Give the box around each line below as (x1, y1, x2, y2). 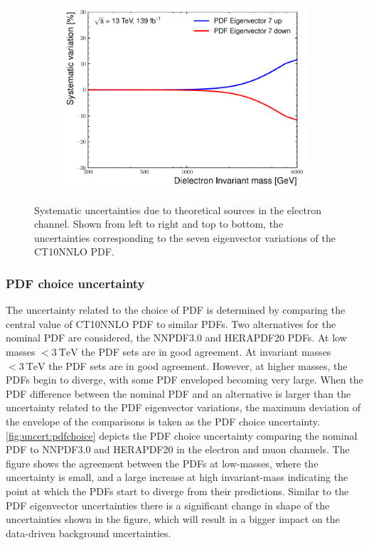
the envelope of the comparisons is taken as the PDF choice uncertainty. (6, 414, 320, 429)
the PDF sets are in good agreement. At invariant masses (81, 344, 331, 359)
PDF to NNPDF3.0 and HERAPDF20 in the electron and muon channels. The (6, 442, 350, 457)
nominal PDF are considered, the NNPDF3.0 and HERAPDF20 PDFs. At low (6, 330, 347, 345)
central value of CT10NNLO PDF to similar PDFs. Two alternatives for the (6, 316, 336, 331)
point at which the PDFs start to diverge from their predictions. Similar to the (6, 483, 349, 498)
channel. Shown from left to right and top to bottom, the (34, 216, 284, 231)
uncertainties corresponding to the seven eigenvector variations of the (34, 230, 336, 245)
